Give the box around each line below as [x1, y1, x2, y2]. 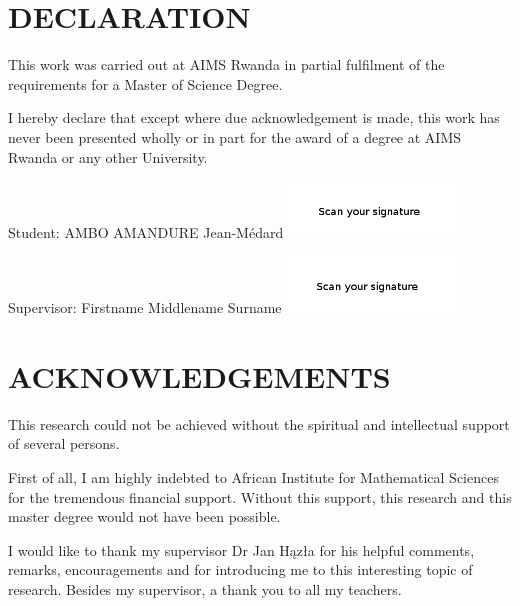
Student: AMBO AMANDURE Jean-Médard [8, 221, 284, 242]
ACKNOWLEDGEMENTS [8, 355, 391, 396]
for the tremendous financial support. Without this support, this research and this [8, 486, 512, 507]
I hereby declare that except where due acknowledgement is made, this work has [8, 107, 500, 128]
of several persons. [8, 433, 120, 454]
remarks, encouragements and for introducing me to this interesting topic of [8, 559, 473, 580]
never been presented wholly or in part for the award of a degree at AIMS [8, 126, 462, 147]
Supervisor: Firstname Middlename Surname [8, 297, 282, 318]
